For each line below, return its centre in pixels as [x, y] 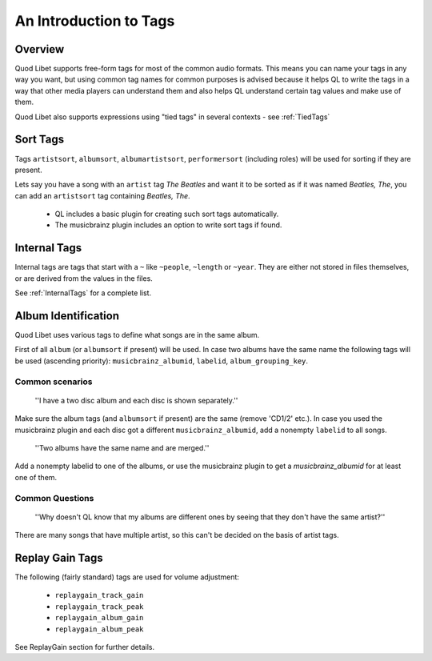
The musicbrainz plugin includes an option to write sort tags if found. [168, 225]
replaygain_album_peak [99, 629]
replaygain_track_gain [99, 595]
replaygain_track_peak [99, 607]
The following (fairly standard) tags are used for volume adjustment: [127, 577]
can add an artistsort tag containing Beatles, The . [103, 195]
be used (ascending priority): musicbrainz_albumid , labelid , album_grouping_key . [161, 361]
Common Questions [54, 498]
